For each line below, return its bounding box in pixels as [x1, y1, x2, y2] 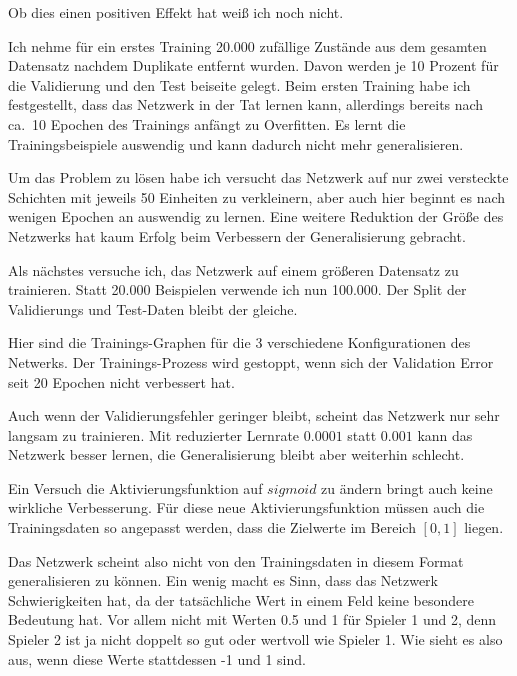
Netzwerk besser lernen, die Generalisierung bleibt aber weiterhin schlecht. [8, 444, 465, 465]
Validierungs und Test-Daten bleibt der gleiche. [8, 298, 298, 319]
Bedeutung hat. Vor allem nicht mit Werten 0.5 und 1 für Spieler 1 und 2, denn [8, 609, 497, 630]
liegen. [464, 517, 504, 538]
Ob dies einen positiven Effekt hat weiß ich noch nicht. [8, 2, 344, 22]
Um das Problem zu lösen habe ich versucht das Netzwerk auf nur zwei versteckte [8, 167, 509, 188]
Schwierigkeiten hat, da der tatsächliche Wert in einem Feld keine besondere [8, 589, 474, 610]
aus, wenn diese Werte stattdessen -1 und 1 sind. [8, 648, 306, 669]
